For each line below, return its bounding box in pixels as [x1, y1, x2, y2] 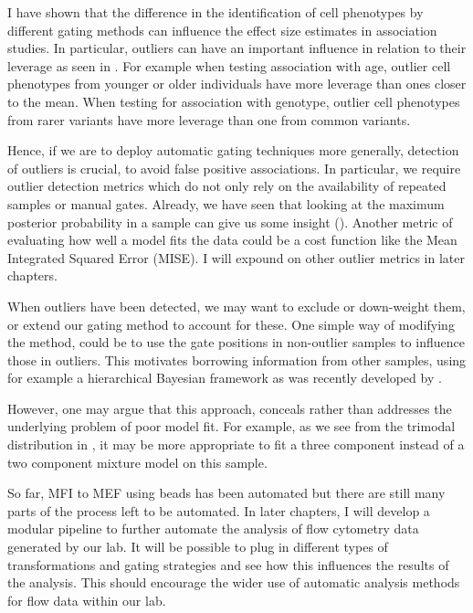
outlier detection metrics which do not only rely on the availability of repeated [7, 176, 447, 196]
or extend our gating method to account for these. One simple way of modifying [7, 314, 455, 333]
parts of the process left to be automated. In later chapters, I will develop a [7, 501, 430, 520]
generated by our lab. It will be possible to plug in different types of [7, 537, 388, 556]
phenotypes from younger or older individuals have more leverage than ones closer [7, 74, 467, 93]
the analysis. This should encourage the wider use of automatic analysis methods [7, 573, 460, 592]
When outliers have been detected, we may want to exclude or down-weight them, [7, 296, 466, 315]
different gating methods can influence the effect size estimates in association [7, 20, 437, 39]
